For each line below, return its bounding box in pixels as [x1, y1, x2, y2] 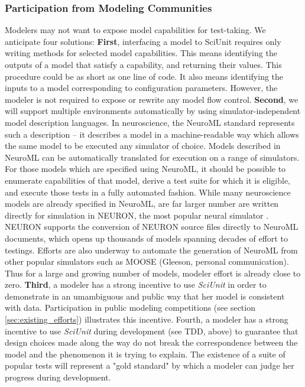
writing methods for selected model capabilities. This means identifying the [5, 47, 277, 59]
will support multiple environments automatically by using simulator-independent [5, 105, 301, 117]
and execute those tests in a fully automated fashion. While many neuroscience [5, 186, 291, 198]
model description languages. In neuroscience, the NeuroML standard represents [5, 116, 295, 128]
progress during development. [5, 371, 111, 383]
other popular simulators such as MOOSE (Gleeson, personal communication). [5, 255, 289, 268]
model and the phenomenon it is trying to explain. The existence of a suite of [5, 347, 285, 360]
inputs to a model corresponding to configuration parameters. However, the [5, 82, 278, 94]
